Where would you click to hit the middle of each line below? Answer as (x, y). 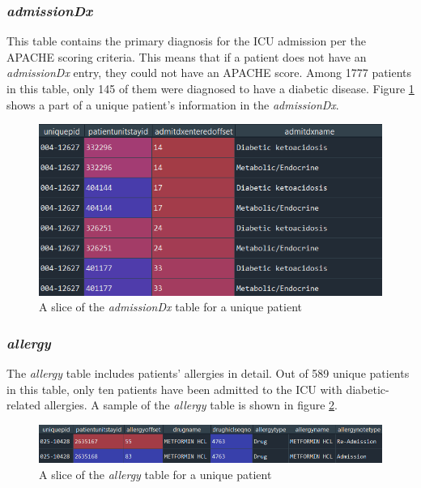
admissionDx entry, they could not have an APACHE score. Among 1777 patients (209, 73)
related (24, 405)
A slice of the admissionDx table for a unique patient (170, 307)
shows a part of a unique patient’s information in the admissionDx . (173, 104)
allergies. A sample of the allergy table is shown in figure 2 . (191, 405)
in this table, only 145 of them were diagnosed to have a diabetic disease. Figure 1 (210, 88)
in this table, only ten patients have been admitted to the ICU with (174, 389)
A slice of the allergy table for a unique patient (155, 475)
